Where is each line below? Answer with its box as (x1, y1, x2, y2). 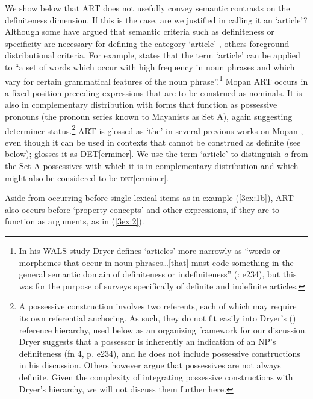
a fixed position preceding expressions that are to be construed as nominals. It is (5, 86, 302, 99)
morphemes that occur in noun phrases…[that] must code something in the (19, 256, 294, 268)
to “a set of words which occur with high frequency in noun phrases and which (5, 60, 295, 73)
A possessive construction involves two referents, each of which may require (19, 300, 297, 312)
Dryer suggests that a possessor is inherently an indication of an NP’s (19, 335, 276, 348)
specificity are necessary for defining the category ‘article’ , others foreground (5, 37, 290, 49)
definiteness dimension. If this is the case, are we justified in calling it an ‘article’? (5, 13, 308, 26)
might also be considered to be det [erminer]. (5, 171, 169, 184)
